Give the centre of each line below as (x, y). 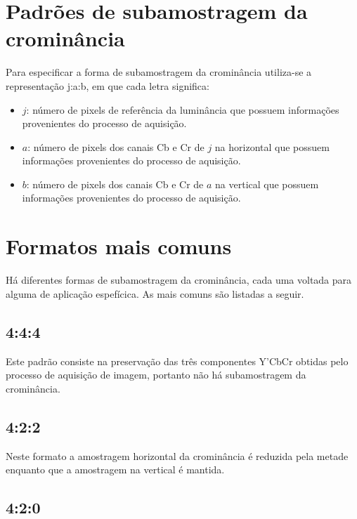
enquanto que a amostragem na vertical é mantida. (115, 469)
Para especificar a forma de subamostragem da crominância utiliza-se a (159, 72)
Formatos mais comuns (119, 246)
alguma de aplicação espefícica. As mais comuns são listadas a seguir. (155, 293)
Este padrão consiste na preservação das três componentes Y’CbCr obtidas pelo (177, 361)
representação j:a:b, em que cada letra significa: (108, 85)
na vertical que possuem (267, 184)
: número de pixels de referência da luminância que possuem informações (183, 109)
